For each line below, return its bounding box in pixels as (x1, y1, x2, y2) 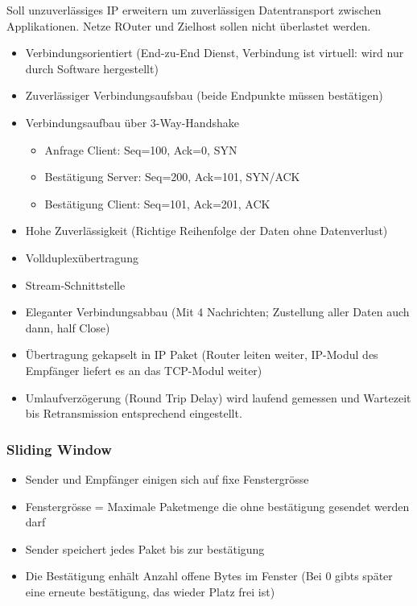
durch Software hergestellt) (25, 60, 159, 76)
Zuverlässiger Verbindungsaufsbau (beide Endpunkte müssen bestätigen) (25, 87, 383, 104)
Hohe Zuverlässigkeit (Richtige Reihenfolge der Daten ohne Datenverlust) (25, 222, 388, 239)
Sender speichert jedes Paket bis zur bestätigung (25, 540, 265, 557)
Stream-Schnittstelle (25, 276, 126, 293)
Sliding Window (6, 439, 112, 459)
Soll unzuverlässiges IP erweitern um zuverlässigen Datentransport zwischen (6, 2, 382, 18)
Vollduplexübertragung (25, 249, 138, 266)
